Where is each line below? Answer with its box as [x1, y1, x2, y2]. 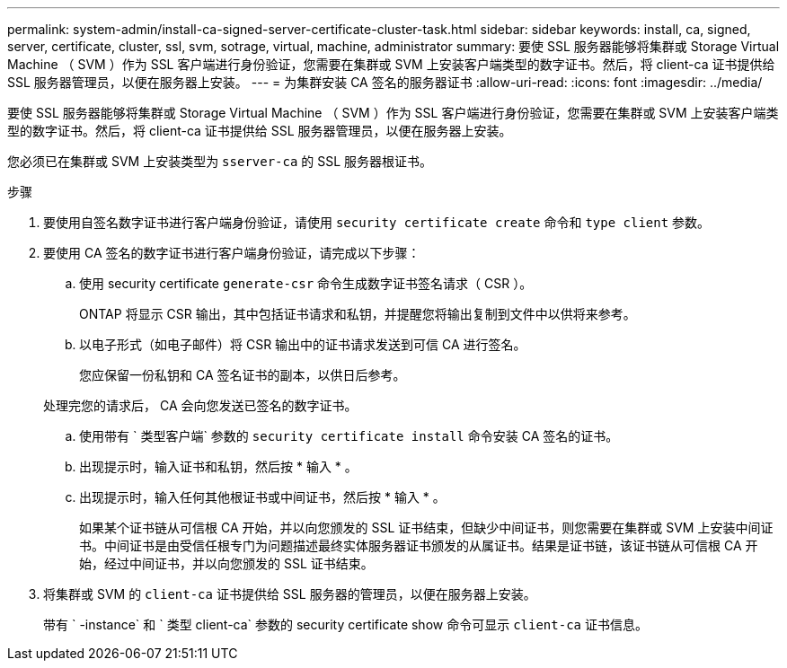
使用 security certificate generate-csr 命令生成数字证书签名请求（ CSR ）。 [79, 276, 533, 291]
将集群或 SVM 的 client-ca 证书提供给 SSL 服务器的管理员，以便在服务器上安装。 [43, 586, 536, 602]
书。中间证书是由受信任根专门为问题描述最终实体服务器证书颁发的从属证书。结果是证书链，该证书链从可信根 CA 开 [79, 538, 758, 553]
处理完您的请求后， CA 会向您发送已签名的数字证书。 [43, 398, 358, 413]
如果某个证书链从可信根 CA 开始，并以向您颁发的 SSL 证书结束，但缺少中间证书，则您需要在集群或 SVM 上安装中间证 [79, 520, 774, 535]
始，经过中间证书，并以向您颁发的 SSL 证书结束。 [79, 556, 374, 571]
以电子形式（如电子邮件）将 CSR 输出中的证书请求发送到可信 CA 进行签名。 [79, 337, 526, 352]
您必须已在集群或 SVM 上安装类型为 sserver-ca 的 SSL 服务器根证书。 [7, 154, 433, 169]
